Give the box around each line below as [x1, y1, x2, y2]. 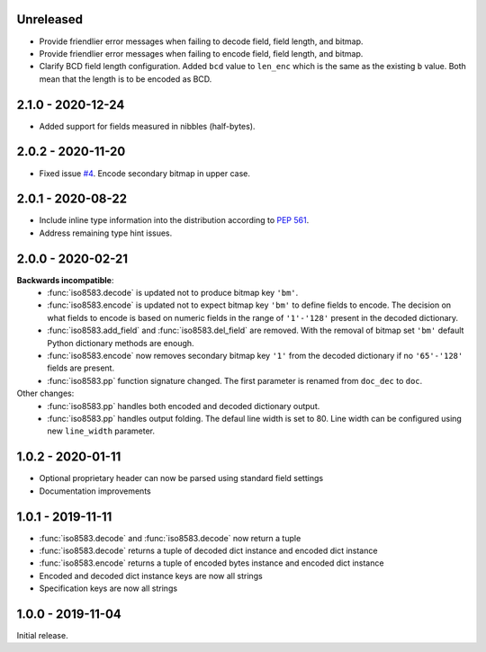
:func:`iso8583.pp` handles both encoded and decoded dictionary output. [47, 400, 320, 411]
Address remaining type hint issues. [39, 228, 173, 238]
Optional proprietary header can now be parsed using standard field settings [39, 473, 324, 484]
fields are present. [47, 362, 115, 373]
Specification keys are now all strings [39, 583, 178, 594]
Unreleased [16, 12, 84, 27]
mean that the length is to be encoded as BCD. [39, 73, 212, 85]
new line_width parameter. [47, 425, 155, 436]
